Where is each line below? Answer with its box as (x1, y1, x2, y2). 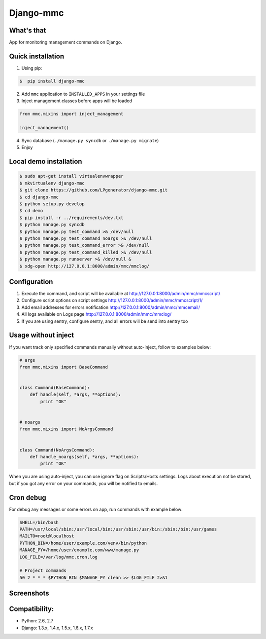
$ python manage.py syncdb (19, 222, 85, 227)
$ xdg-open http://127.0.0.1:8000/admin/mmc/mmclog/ (19, 263, 150, 269)
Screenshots (9, 589, 49, 598)
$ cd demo (19, 208, 43, 214)
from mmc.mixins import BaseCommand (19, 364, 108, 370)
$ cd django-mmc (19, 194, 59, 200)
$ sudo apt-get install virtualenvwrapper (19, 173, 124, 179)
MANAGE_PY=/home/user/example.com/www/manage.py (19, 547, 139, 553)
